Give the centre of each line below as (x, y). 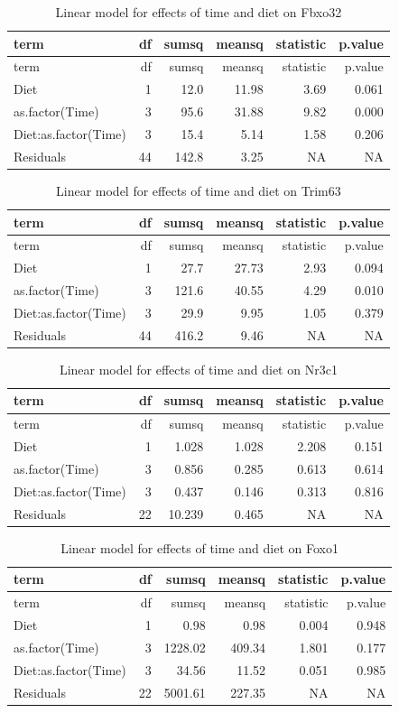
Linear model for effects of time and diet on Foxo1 (199, 547)
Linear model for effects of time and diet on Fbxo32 (199, 12)
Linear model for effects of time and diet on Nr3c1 (198, 369)
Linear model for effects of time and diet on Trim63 (199, 190)
